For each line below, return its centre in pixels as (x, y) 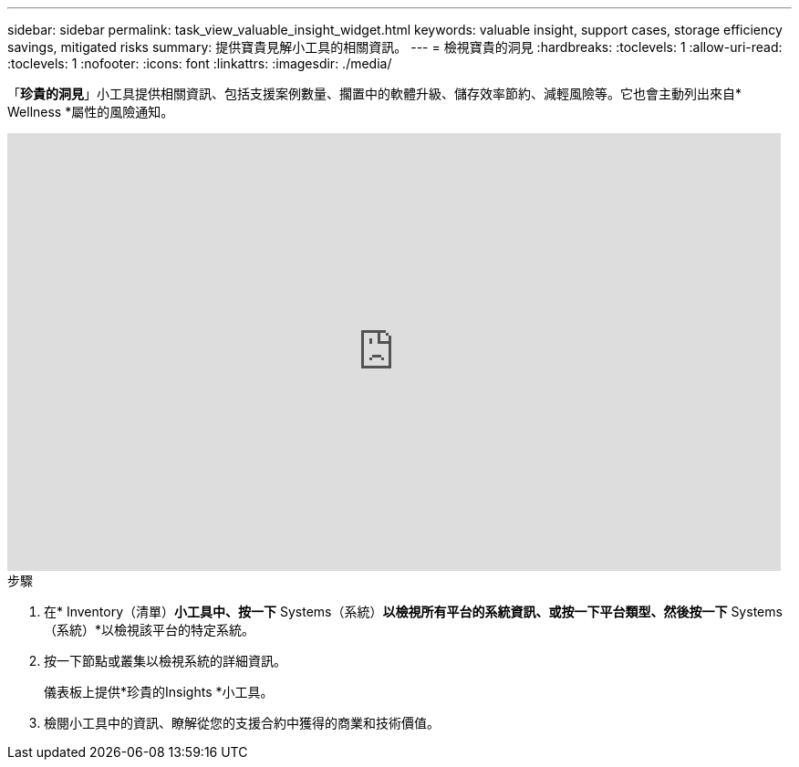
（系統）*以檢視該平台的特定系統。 (150, 630)
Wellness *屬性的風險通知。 (91, 112)
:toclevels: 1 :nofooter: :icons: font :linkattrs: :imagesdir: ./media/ (200, 63)
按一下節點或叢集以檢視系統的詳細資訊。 (165, 661)
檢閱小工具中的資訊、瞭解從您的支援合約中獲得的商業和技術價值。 (242, 723)
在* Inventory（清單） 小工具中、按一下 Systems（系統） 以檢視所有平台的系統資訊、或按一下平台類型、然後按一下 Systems (413, 612)
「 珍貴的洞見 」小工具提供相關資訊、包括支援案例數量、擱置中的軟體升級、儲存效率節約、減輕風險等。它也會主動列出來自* (375, 93)
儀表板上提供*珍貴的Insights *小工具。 (159, 692)
